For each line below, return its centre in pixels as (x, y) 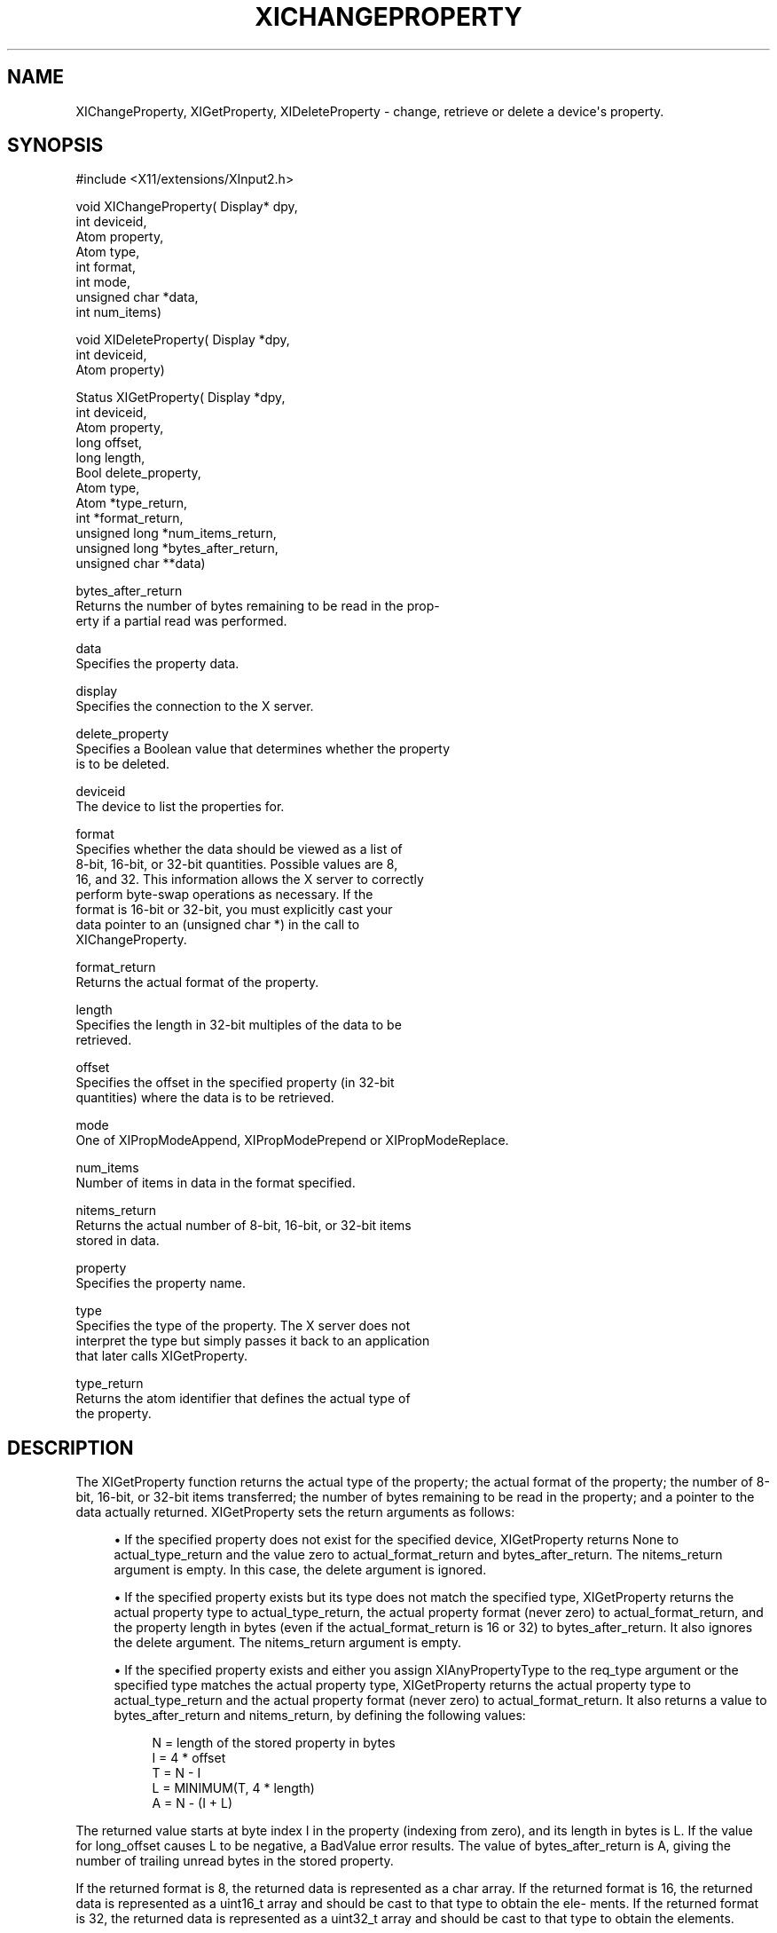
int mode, (103, 282)
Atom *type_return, (131, 503)
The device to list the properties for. (180, 807)
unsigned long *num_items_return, (176, 533)
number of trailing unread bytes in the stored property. (235, 1861)
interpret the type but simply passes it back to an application (253, 1341)
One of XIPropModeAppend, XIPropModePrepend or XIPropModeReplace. (292, 1140)
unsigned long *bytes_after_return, (177, 548)
